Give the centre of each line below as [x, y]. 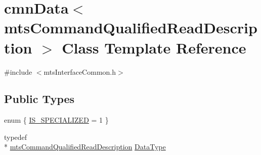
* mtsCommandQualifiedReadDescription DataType [85, 147]
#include [18, 71]
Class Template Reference [154, 47]
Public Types [39, 99]
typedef [16, 137]
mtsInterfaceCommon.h [80, 71]
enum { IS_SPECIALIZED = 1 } [56, 120]
